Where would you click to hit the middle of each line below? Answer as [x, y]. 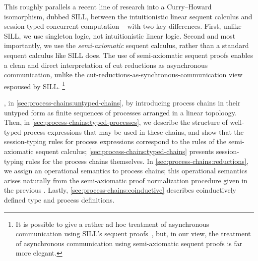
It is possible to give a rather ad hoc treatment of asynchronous [112, 224]
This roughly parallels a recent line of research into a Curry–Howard [108, 6]
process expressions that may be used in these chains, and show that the [133, 131]
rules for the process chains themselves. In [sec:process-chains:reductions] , [137, 161]
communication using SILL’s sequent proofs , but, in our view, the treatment [133, 234]
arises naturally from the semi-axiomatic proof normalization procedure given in [126, 180]
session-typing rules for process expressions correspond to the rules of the [115, 141]
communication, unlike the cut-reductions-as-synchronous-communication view [123, 75]
